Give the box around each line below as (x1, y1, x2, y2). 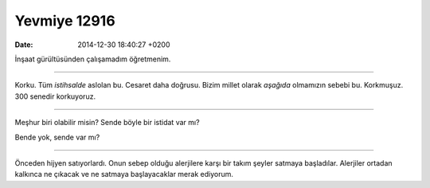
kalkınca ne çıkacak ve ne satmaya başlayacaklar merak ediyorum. (14, 170, 234, 179)
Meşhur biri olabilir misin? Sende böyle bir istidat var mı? (14, 118, 200, 127)
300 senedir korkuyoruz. (14, 92, 96, 101)
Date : (14, 40, 33, 49)
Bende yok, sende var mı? (14, 132, 100, 142)
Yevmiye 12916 (14, 12, 115, 29)
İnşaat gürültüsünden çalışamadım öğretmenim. (14, 54, 171, 64)
